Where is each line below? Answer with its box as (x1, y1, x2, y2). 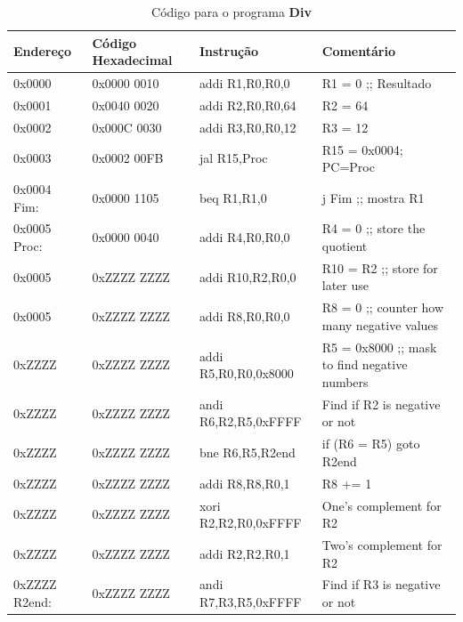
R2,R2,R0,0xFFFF (199, 513, 302, 532)
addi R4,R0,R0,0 (199, 228, 290, 246)
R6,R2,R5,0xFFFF (199, 412, 302, 431)
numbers (321, 372, 369, 391)
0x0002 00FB (92, 149, 164, 167)
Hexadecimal (92, 51, 173, 69)
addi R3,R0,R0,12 (199, 117, 296, 136)
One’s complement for (321, 496, 442, 514)
